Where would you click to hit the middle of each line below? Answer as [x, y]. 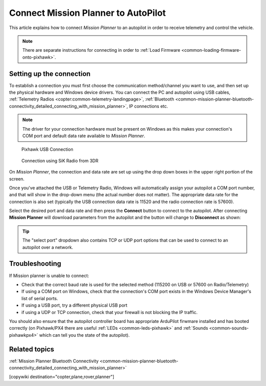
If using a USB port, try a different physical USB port [74, 305]
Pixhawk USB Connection [47, 149]
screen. [17, 179]
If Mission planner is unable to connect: [49, 276]
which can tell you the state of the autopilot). [84, 335]
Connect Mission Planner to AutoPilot [87, 13]
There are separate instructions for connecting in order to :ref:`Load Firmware [101, 50]
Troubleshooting [35, 264]
